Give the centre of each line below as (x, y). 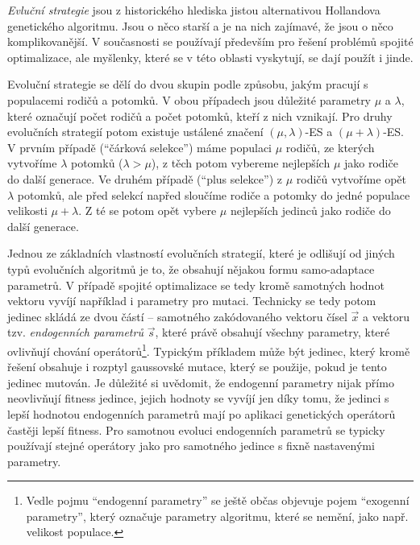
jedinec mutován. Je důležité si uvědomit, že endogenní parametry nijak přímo (201, 382)
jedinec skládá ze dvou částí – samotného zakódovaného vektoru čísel (177, 316)
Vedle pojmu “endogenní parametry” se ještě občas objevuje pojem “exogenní (218, 500)
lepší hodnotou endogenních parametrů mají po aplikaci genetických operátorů (202, 413)
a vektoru (386, 316)
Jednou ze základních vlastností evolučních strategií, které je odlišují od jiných (201, 253)
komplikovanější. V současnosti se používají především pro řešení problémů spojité (210, 41)
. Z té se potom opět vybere (148, 211)
